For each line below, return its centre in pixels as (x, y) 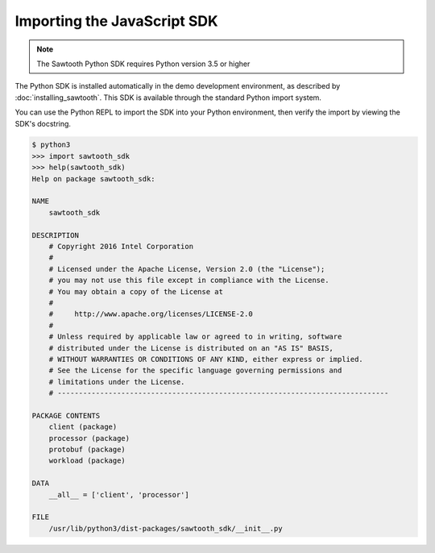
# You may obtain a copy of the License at (136, 291)
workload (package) (87, 461)
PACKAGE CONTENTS (66, 416)
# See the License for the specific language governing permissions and (195, 370)
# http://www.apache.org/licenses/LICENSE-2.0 (151, 314)
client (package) (83, 427)
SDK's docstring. (43, 123)
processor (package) (89, 438)
